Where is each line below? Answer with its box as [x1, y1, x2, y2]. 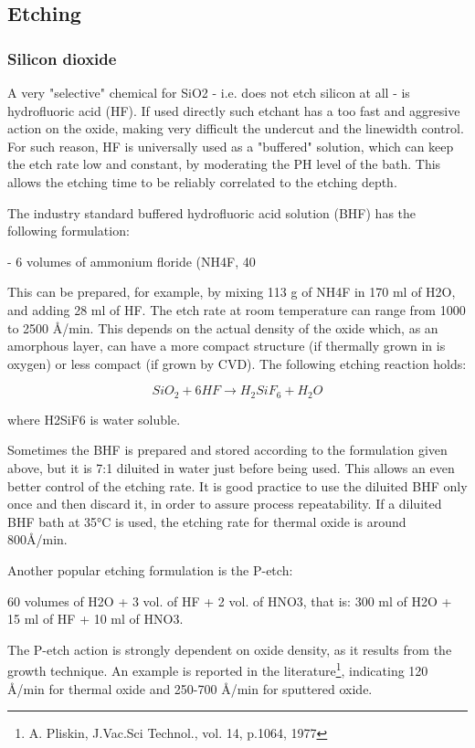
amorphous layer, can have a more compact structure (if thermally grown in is [7, 336, 446, 355]
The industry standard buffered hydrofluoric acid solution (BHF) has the [7, 203, 417, 222]
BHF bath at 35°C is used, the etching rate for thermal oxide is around [7, 511, 406, 531]
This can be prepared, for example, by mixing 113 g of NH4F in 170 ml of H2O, [7, 282, 456, 301]
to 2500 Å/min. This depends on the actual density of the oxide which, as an [7, 318, 438, 337]
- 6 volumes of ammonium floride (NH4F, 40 [7, 251, 256, 270]
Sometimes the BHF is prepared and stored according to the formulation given [7, 440, 448, 459]
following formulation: [7, 221, 130, 240]
